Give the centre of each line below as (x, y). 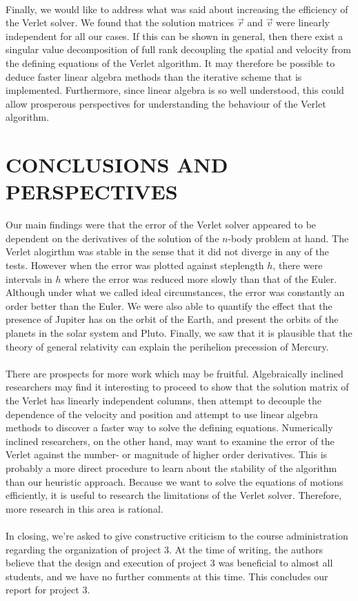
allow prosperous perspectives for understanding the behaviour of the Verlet (166, 103)
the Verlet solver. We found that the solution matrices (120, 22)
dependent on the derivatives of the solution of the (112, 238)
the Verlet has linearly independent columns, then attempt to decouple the (163, 400)
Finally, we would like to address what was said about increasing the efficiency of (177, 9)
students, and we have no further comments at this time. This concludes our (167, 576)
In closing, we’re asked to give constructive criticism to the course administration (177, 535)
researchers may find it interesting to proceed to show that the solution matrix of (177, 387)
